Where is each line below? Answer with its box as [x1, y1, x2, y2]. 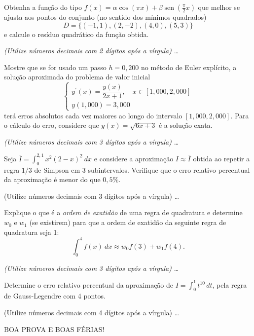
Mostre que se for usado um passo [4, 62, 107, 72]
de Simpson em [34, 164, 80, 175]
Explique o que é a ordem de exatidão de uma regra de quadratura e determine [4, 207, 243, 218]
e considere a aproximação [94, 153, 174, 163]
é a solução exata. [158, 120, 213, 130]
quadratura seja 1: [4, 226, 59, 237]
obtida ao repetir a [193, 153, 250, 163]
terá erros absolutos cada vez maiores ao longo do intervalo [4, 110, 182, 120]
